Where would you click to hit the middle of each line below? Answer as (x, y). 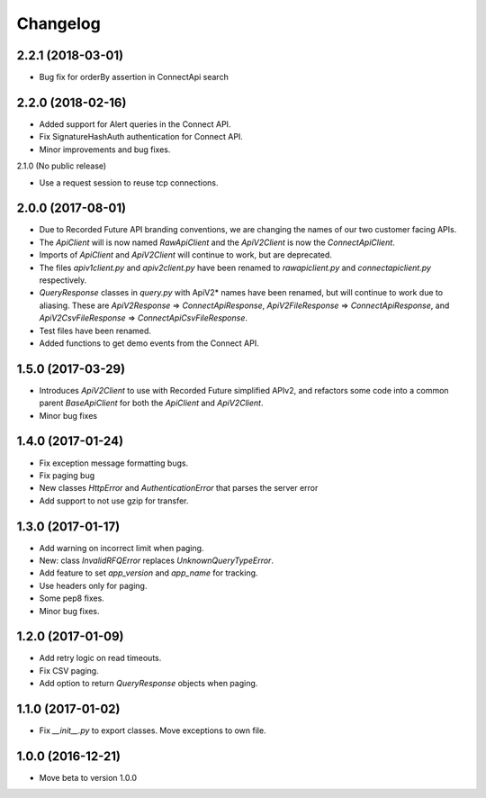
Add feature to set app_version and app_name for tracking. (148, 573)
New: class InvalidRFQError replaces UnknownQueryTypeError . (157, 561)
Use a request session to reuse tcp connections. (129, 182)
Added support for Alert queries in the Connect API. (135, 124)
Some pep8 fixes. (72, 598)
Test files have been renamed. (95, 331)
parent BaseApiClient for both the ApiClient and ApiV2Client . (151, 403)
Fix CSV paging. (69, 670)
